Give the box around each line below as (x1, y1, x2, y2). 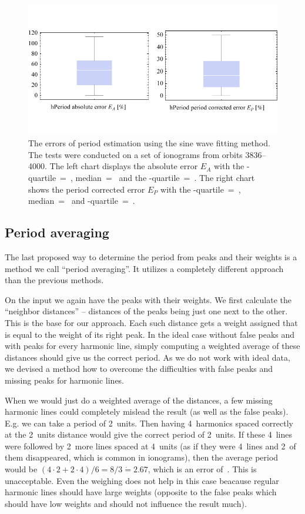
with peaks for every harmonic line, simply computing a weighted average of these (5, 340, 300, 352)
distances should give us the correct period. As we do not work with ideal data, (5, 351, 290, 363)
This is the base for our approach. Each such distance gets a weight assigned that (5, 316, 298, 328)
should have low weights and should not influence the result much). (5, 497, 247, 509)
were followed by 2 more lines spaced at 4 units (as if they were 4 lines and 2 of (5, 439, 296, 452)
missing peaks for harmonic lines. (5, 374, 124, 386)
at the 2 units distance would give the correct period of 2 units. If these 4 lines (5, 428, 292, 441)
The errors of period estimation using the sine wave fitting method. (28, 137, 270, 149)
